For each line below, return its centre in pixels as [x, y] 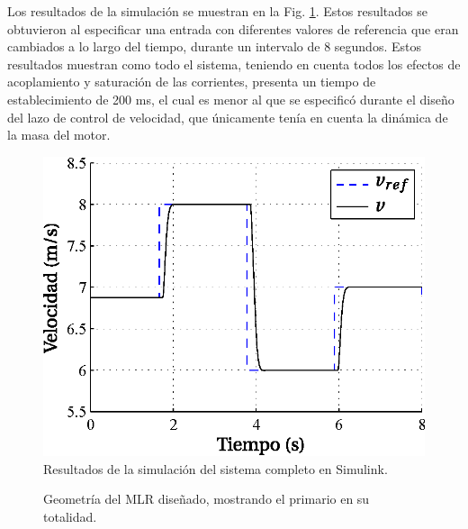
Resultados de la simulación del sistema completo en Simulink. [216, 468]
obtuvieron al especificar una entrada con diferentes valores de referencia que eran [233, 28]
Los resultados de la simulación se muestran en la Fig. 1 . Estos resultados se [217, 11]
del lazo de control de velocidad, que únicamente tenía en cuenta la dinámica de [228, 117]
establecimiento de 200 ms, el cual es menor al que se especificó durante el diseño [231, 99]
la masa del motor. [59, 135]
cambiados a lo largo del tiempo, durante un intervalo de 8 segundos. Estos [214, 46]
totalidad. [70, 516]
